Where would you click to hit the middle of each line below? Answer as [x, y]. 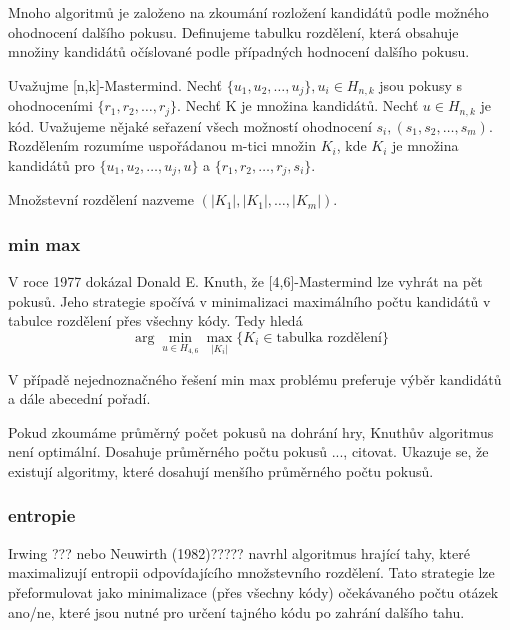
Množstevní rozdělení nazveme [101, 199]
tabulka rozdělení [329, 337]
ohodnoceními [50, 105]
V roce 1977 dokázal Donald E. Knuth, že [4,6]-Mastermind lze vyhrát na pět [245, 281]
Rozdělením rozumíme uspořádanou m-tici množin [162, 145]
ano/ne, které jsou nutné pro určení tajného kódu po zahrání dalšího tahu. [236, 611]
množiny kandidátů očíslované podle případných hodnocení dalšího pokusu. [239, 51]
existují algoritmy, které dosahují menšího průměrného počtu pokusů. [221, 470]
